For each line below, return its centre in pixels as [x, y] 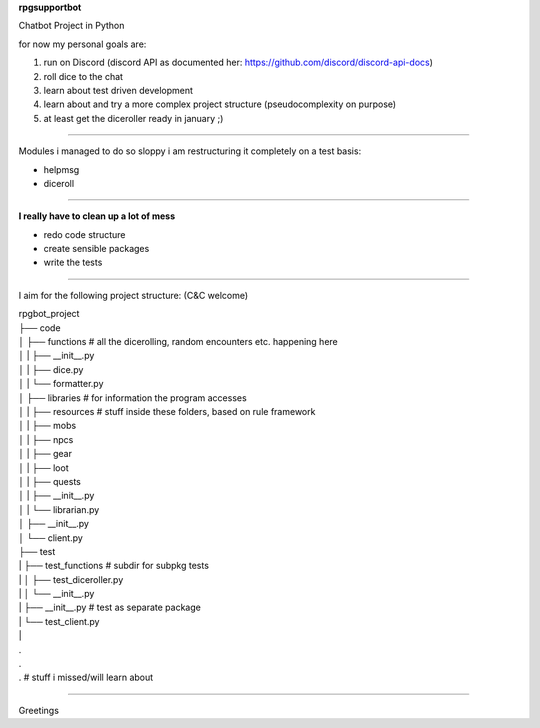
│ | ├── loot [43, 467]
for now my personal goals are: [82, 44]
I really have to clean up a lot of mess [97, 216]
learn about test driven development [118, 90]
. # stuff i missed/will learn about [86, 677]
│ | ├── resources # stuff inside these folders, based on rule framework [167, 411]
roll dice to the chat [83, 76]
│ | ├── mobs [47, 426]
